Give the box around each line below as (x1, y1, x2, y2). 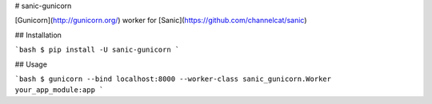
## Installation (14, 30, 62, 40)
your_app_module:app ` (14, 86, 104, 94)
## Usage (14, 60, 48, 69)
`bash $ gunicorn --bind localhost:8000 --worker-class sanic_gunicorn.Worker (14, 74, 332, 83)
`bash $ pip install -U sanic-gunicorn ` (14, 45, 180, 55)
